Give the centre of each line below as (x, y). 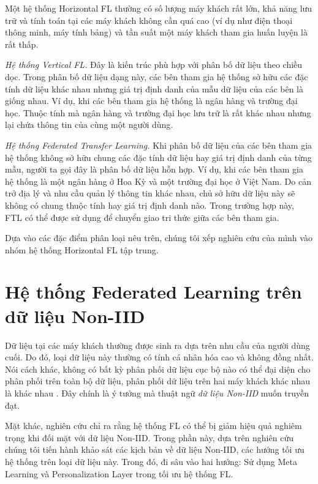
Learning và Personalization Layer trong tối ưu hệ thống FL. (119, 473)
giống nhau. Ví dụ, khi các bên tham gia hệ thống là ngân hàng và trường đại (151, 101)
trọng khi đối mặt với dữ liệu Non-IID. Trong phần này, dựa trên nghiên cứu (149, 437)
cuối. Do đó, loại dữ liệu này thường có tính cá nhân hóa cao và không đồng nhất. (159, 357)
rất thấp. (22, 44)
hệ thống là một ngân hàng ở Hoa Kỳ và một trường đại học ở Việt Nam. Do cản (158, 181)
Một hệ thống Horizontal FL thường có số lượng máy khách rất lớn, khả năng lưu (159, 8)
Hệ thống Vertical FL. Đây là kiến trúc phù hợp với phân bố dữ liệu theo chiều (154, 65)
